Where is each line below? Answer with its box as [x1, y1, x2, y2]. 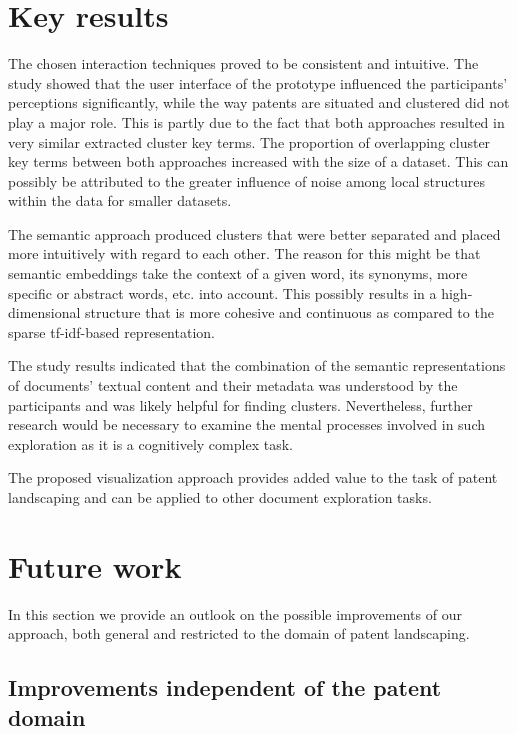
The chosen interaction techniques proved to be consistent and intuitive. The [8, 53, 479, 74]
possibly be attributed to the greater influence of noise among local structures [8, 170, 485, 191]
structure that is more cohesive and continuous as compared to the [85, 302, 494, 323]
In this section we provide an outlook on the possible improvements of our [8, 603, 462, 624]
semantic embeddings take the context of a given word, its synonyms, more [8, 263, 468, 284]
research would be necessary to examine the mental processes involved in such [8, 414, 486, 435]
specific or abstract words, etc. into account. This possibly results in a [8, 282, 437, 303]
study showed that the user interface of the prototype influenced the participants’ [8, 72, 508, 93]
